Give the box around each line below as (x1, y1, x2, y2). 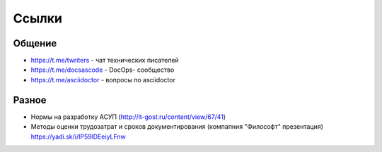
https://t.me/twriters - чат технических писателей (30, 56, 180, 65)
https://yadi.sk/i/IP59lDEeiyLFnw (30, 132, 127, 141)
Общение (13, 37, 57, 49)
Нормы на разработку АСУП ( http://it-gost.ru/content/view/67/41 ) (30, 113, 226, 121)
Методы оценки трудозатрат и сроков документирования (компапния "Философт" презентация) (30, 122, 323, 131)
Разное (13, 94, 47, 106)
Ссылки (13, 11, 63, 26)
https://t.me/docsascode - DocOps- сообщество (30, 65, 175, 74)
